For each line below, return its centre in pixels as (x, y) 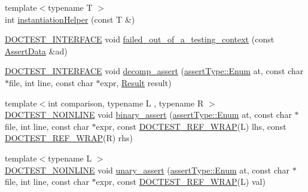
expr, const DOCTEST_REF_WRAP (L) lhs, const (191, 126)
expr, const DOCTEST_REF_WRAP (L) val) (181, 182)
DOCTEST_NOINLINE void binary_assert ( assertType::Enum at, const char (148, 115)
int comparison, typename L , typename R (126, 103)
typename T (70, 7)
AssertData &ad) (36, 51)
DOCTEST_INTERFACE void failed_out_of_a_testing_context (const (140, 39)
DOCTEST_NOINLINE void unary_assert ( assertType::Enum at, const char (147, 170)
